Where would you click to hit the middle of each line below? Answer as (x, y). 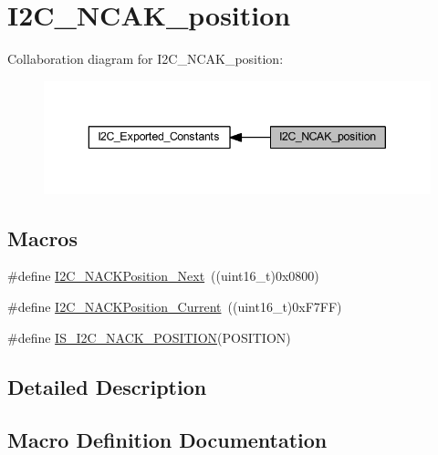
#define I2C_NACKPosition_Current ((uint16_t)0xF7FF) (175, 307)
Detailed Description (107, 386)
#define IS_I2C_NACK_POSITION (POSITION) (149, 337)
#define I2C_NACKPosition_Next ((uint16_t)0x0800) (163, 276)
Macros (42, 238)
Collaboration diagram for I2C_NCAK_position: (146, 59)
